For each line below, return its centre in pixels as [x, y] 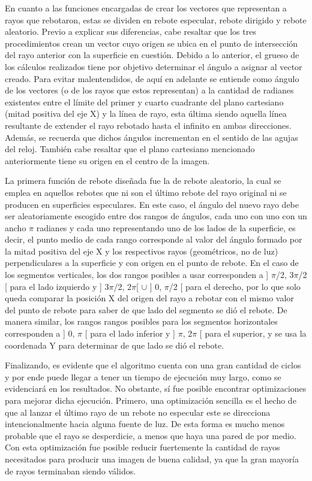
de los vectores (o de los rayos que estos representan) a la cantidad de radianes [149, 90]
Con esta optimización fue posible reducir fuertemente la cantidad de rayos [142, 447]
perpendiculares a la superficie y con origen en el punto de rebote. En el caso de [152, 263]
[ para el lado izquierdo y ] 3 [57, 286]
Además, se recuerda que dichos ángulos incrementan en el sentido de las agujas [151, 137]
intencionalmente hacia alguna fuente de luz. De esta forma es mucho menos [145, 424]
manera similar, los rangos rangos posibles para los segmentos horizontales [141, 321]
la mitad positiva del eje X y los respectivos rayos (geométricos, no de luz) [142, 251]
